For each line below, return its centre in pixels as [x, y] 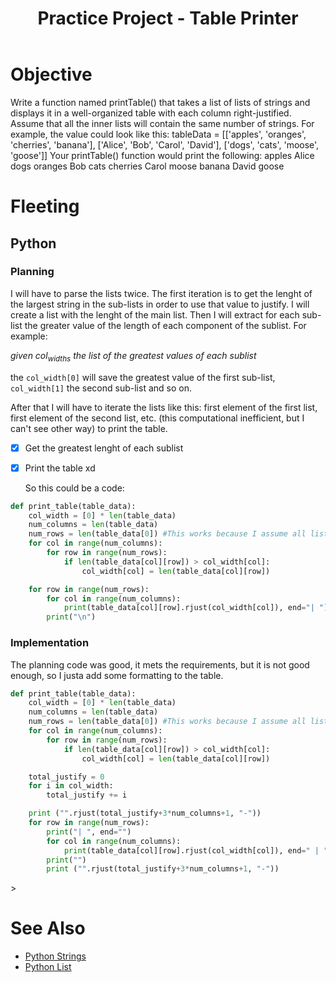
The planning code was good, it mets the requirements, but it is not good [160, 664]
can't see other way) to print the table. [89, 428]
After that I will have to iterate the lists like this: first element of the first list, [164, 407]
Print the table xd [60, 468]
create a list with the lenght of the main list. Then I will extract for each [155, 314]
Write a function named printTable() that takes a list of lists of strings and [160, 102]
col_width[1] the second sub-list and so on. [101, 388]
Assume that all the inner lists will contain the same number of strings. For [162, 123]
